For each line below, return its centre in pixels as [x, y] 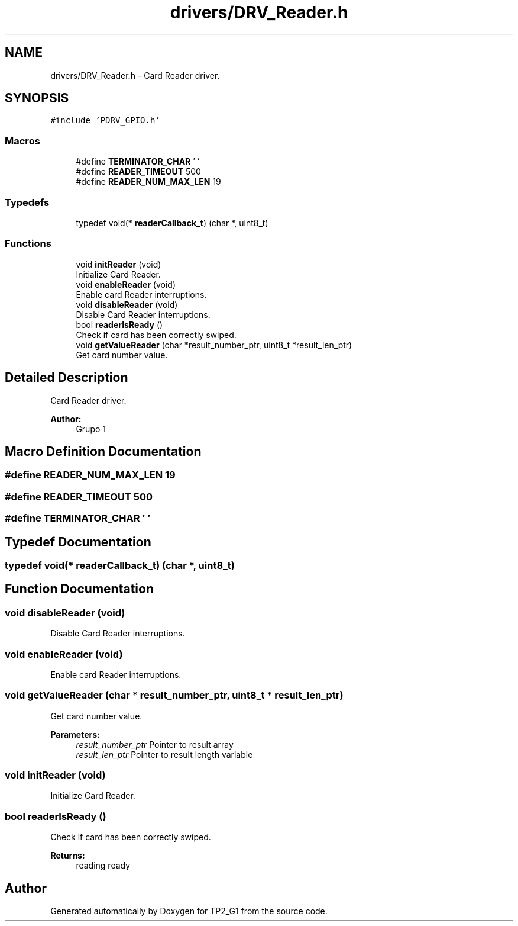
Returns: [68, 856]
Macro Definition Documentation [103, 451]
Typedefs [27, 202]
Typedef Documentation [78, 542]
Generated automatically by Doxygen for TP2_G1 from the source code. [189, 911]
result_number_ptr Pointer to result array [155, 744]
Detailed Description [67, 378]
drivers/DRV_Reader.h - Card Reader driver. [135, 75]
